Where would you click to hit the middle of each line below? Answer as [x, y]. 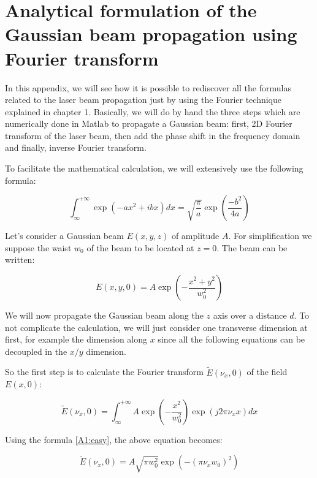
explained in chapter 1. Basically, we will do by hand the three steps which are [153, 111]
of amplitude [195, 236]
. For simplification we [270, 236]
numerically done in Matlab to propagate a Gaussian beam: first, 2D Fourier [149, 123]
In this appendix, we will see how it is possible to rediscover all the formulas [148, 87]
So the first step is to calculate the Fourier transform [104, 372]
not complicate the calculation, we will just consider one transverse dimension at [156, 327]
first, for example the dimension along [76, 339]
